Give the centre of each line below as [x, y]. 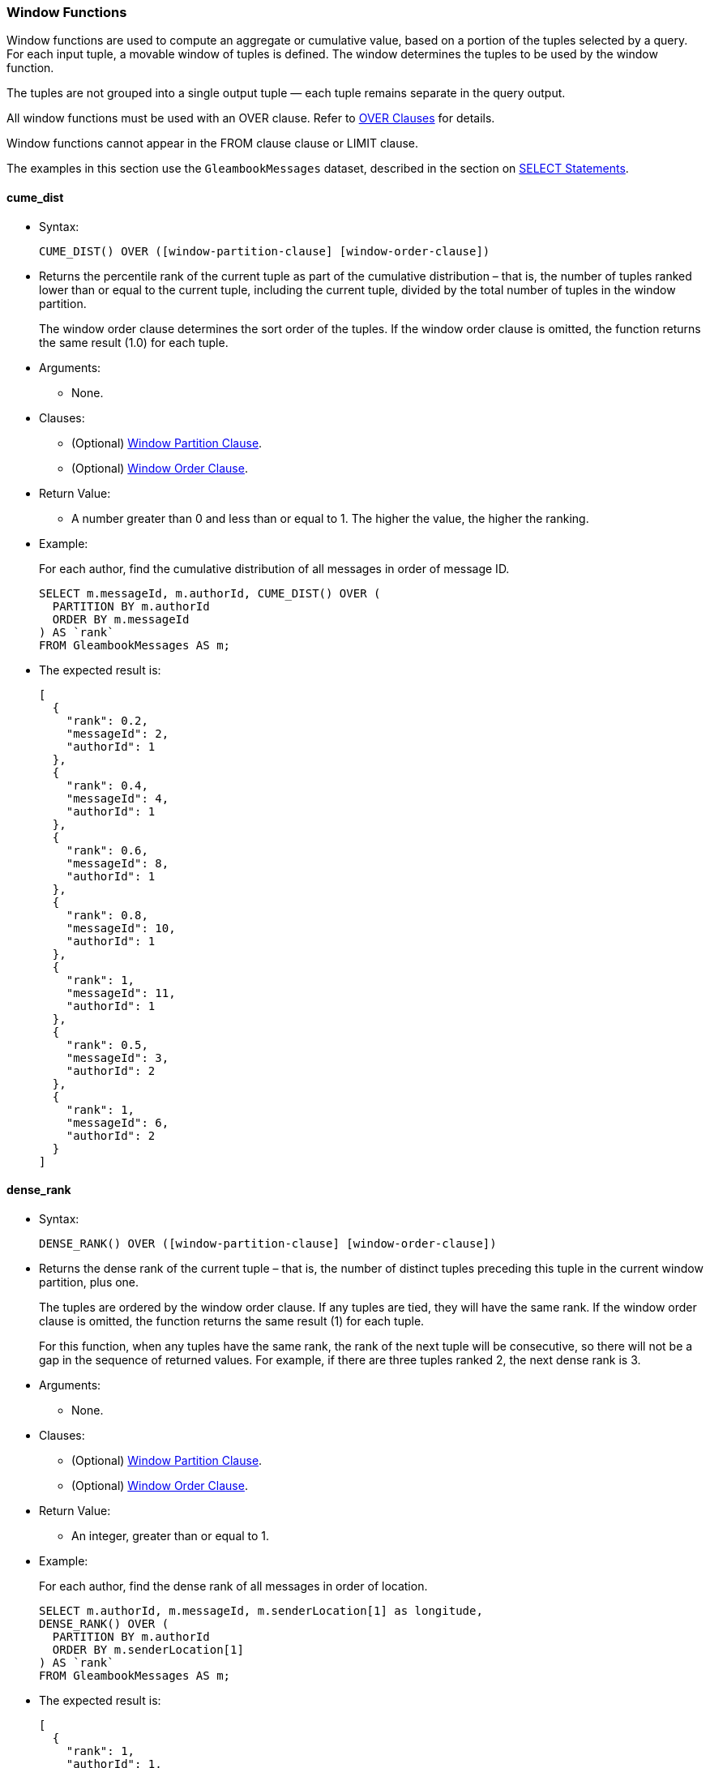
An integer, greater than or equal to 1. [171, 1535]
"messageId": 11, [121, 993]
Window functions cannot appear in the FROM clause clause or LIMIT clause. [213, 143]
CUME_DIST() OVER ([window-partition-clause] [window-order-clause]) [265, 251]
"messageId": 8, [118, 863]
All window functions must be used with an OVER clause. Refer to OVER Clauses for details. [251, 118]
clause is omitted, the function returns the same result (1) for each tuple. [232, 1321]
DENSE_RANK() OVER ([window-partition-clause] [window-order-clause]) [268, 1243]
